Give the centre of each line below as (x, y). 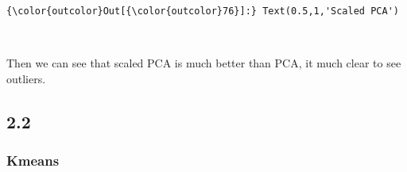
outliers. (26, 78)
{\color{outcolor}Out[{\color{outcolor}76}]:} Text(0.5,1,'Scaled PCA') (203, 11)
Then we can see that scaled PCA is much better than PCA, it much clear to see (204, 63)
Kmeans (33, 161)
